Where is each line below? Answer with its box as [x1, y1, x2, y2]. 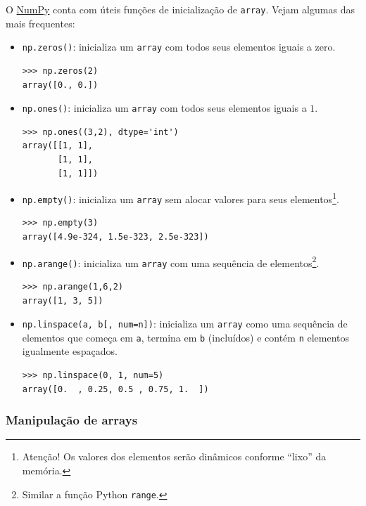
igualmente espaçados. [22, 344, 118, 358]
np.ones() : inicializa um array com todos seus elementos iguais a [22, 100, 307, 115]
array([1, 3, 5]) [22, 295, 103, 306]
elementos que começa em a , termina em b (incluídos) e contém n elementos [22, 330, 350, 344]
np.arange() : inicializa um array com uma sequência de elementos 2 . [22, 253, 320, 270]
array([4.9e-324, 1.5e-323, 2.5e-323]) [22, 232, 209, 242]
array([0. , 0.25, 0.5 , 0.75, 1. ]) [22, 384, 209, 394]
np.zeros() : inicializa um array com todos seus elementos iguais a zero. [22, 39, 336, 54]
